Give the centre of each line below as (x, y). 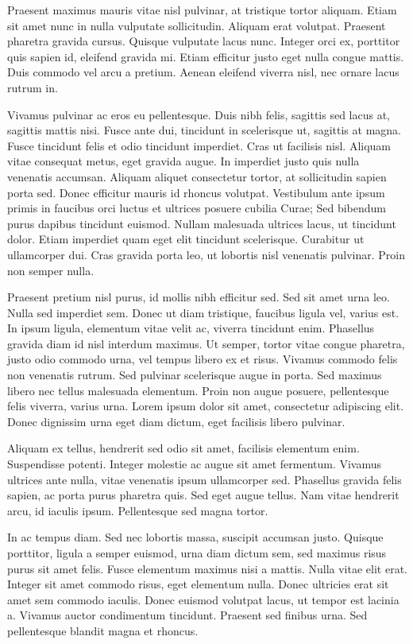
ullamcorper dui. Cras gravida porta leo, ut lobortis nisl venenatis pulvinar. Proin (206, 254)
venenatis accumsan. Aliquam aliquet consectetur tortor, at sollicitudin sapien (197, 176)
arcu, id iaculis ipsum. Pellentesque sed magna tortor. (138, 510)
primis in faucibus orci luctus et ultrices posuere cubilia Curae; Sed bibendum (197, 208)
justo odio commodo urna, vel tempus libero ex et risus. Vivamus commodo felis (203, 359)
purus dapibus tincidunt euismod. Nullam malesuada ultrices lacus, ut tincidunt (202, 223)
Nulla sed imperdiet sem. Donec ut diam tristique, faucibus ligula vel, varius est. (203, 312)
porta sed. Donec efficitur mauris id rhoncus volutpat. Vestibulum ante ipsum (196, 192)
